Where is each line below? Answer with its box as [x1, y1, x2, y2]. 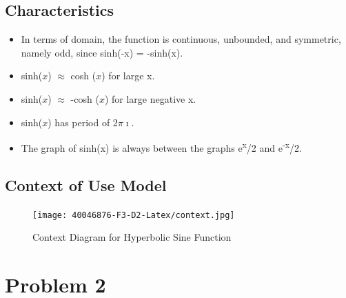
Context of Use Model [5, 174, 167, 195]
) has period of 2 [48, 115, 118, 129]
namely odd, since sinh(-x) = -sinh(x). [21, 45, 183, 59]
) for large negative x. [104, 91, 196, 106]
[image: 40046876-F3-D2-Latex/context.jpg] [32, 210, 235, 220]
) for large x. [101, 68, 155, 83]
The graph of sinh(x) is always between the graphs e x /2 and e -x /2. [21, 139, 302, 155]
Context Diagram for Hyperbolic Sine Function [32, 230, 232, 244]
